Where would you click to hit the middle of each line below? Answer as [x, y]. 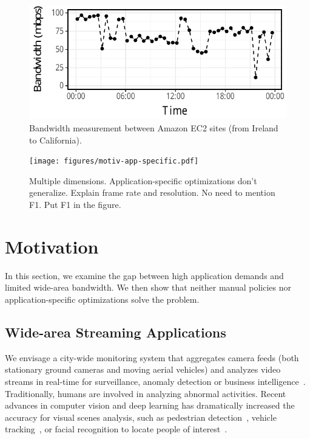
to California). [56, 140]
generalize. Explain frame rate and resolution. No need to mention [152, 192]
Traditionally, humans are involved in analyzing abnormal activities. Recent [146, 393]
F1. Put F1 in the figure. [75, 205]
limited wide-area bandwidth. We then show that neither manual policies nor [148, 287]
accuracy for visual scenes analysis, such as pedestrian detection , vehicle [141, 417]
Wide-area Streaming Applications [116, 332]
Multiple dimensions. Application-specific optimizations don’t [143, 180]
